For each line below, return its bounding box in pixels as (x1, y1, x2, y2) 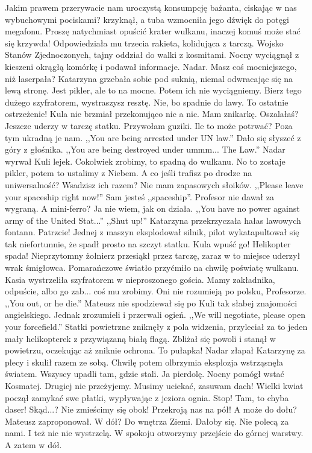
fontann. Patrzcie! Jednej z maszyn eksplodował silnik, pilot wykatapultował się (5, 226, 299, 238)
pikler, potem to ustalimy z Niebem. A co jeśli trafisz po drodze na (5, 166, 252, 179)
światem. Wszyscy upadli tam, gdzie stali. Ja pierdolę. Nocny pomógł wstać (5, 367, 284, 380)
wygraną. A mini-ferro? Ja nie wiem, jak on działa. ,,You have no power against (5, 202, 300, 215)
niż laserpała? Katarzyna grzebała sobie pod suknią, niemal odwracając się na (5, 72, 293, 84)
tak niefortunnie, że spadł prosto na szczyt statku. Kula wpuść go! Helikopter (5, 237, 291, 250)
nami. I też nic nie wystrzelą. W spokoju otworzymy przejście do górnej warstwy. (5, 426, 304, 439)
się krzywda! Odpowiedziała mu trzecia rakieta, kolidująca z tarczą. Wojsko (5, 36, 284, 49)
